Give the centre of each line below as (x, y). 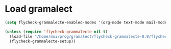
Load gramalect (39, 9)
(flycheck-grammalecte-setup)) (43, 41)
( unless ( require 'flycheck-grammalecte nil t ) (56, 32)
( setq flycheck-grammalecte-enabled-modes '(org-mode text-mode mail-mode (86, 22)
